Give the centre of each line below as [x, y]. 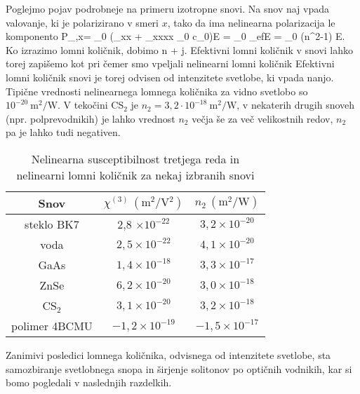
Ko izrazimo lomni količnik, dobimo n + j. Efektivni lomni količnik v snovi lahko [180, 49]
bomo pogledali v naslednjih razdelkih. [89, 382]
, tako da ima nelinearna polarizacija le [251, 22]
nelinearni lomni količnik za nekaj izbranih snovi [135, 175]
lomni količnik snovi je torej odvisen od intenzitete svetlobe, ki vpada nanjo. [170, 77]
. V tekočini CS [91, 105]
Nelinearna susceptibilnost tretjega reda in [135, 158]
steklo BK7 [52, 224]
